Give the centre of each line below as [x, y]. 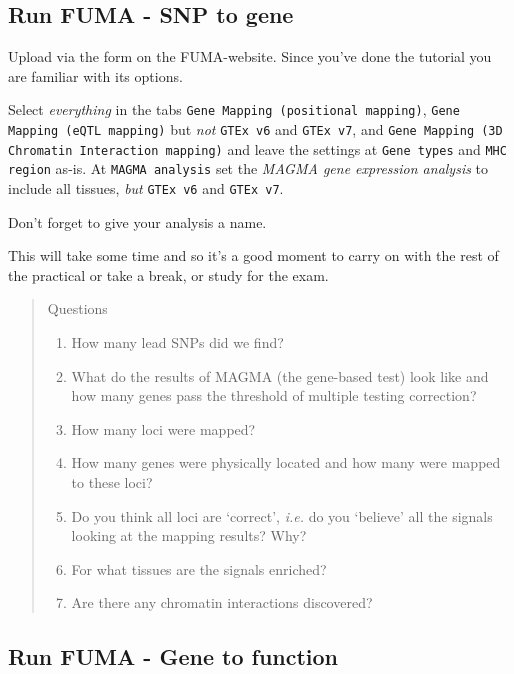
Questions [77, 308]
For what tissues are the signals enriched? [199, 568]
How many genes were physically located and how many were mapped [286, 462]
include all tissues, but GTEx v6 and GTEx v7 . [146, 188]
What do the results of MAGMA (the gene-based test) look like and [280, 375]
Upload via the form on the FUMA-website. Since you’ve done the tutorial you [250, 56]
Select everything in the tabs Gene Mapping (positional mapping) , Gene [234, 109]
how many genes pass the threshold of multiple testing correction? [274, 395]
